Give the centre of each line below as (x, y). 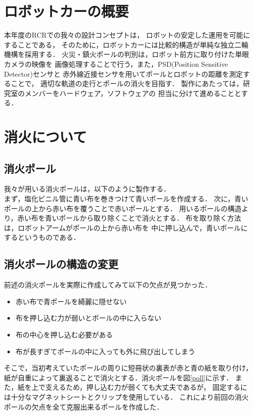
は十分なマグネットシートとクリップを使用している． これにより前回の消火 (126, 396)
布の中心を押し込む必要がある (64, 334)
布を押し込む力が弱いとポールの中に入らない (88, 318)
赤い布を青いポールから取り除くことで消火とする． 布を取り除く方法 (129, 218)
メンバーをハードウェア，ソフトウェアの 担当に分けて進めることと (133, 93)
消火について (46, 137)
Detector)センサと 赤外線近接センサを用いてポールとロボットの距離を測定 (124, 73)
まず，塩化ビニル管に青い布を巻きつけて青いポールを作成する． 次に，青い (126, 199)
